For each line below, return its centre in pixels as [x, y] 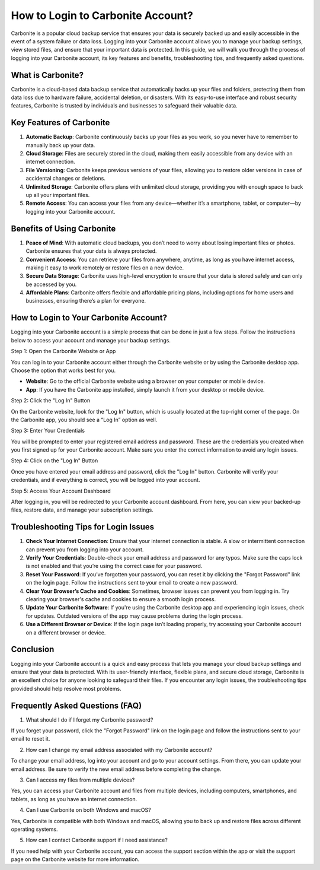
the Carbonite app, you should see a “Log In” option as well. [84, 420]
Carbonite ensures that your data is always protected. [91, 251]
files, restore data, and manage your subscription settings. [82, 510]
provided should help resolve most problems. [66, 688]
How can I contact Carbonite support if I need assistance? [97, 840]
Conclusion [33, 650]
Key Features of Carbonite [60, 123]
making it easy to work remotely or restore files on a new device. [105, 268]
